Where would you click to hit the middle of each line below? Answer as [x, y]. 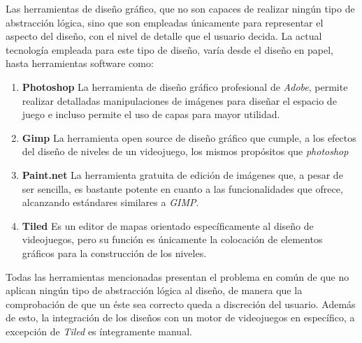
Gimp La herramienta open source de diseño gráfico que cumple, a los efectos [189, 137]
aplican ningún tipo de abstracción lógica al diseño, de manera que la [154, 290]
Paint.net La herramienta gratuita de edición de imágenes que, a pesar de [182, 174]
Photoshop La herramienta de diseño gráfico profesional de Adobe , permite [185, 86]
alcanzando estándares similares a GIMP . [110, 202]
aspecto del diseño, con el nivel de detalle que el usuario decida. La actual [164, 36]
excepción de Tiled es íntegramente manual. [99, 331]
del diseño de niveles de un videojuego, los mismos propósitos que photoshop [185, 151]
